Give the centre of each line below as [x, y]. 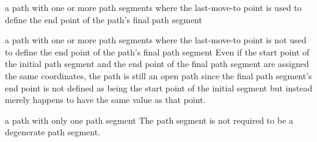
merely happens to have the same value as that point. [105, 100]
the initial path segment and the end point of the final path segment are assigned [157, 64]
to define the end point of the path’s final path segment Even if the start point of [157, 51]
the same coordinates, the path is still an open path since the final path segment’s [158, 75]
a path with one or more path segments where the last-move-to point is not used [156, 40]
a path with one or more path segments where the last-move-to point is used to [153, 7]
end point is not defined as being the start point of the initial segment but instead [159, 87]
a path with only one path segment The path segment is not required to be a [149, 120]
